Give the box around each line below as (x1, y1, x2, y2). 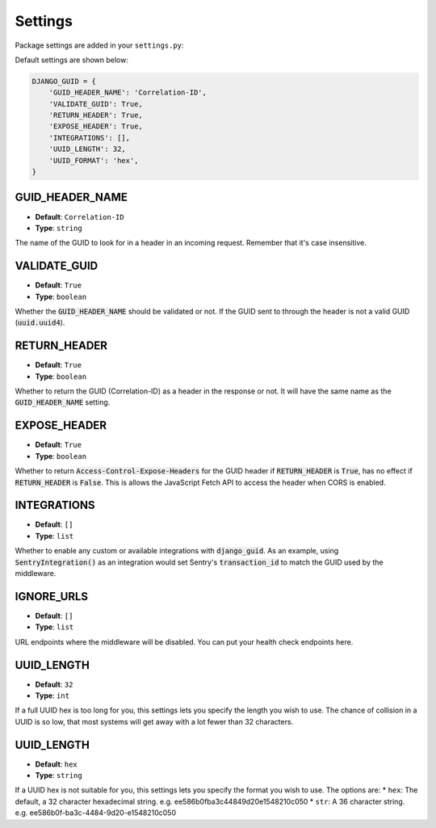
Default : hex (35, 759, 78, 769)
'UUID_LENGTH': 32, (48, 145, 127, 153)
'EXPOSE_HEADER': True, (48, 122, 143, 131)
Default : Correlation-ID (35, 212, 124, 221)
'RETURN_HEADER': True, (48, 111, 143, 120)
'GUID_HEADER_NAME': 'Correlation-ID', (48, 88, 208, 97)
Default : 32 (35, 679, 73, 689)
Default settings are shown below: (15, 55, 128, 65)
